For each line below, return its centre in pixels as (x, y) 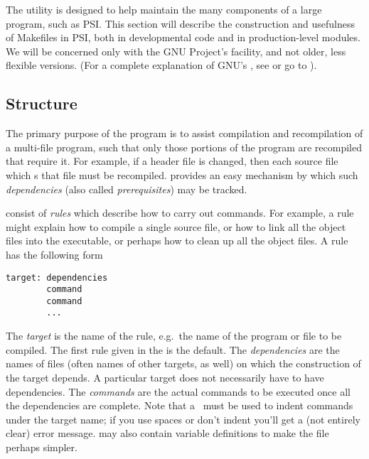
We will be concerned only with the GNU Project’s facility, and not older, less (176, 51)
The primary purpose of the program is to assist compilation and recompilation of (184, 133)
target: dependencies (57, 277)
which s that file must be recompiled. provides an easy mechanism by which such (182, 174)
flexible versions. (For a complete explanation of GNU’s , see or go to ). (161, 65)
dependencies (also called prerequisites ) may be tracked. (127, 189)
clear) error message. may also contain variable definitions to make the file (167, 433)
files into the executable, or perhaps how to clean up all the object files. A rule (177, 241)
